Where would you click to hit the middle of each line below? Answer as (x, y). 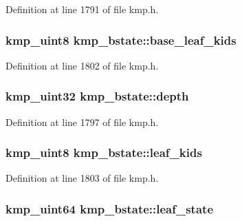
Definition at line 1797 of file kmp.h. (82, 122)
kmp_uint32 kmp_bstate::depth (97, 96)
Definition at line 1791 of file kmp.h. (82, 9)
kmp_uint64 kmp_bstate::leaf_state (110, 208)
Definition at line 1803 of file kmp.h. (82, 178)
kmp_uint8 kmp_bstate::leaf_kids (104, 152)
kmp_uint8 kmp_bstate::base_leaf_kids (121, 40)
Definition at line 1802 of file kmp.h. (82, 65)
